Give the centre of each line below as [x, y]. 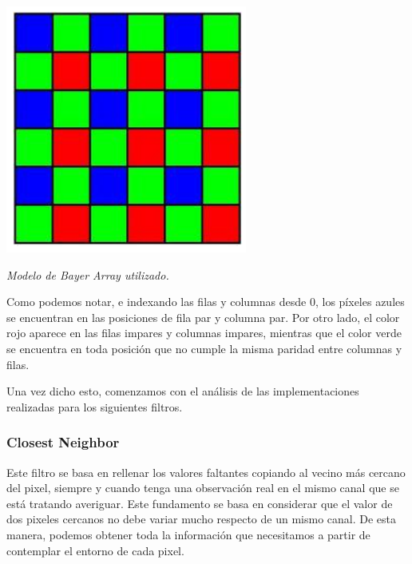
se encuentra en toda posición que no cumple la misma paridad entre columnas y [204, 348]
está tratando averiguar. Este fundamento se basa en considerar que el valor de [200, 503]
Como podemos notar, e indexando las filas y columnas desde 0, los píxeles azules [206, 302]
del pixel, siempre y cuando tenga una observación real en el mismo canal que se [203, 488]
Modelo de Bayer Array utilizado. [88, 274]
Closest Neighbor [63, 442]
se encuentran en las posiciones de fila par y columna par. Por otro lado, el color [203, 317]
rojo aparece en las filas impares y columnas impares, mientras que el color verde [204, 333]
